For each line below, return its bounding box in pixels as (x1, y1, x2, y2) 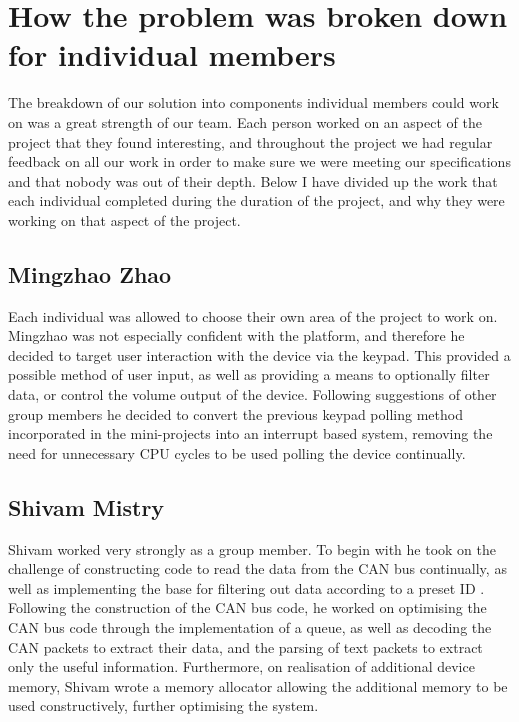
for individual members (8, 34, 336, 75)
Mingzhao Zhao (8, 258, 172, 289)
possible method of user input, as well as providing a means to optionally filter (8, 364, 490, 385)
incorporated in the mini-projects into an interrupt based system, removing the (8, 423, 493, 444)
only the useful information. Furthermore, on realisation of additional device (8, 656, 475, 677)
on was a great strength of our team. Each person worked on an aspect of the (8, 111, 482, 132)
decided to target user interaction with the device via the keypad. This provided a (8, 344, 511, 365)
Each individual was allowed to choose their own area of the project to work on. (8, 305, 498, 326)
